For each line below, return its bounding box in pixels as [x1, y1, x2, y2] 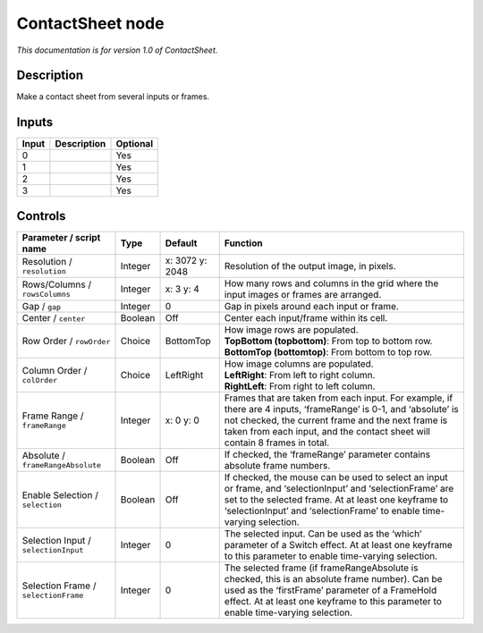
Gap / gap [21, 300, 62, 312]
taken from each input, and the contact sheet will [224, 425, 431, 437]
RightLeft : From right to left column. [224, 380, 376, 392]
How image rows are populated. [224, 323, 359, 335]
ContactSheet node [16, 13, 165, 33]
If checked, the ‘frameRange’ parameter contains [224, 448, 431, 460]
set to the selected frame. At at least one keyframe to [224, 493, 449, 505]
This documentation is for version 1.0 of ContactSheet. [16, 45, 218, 55]
